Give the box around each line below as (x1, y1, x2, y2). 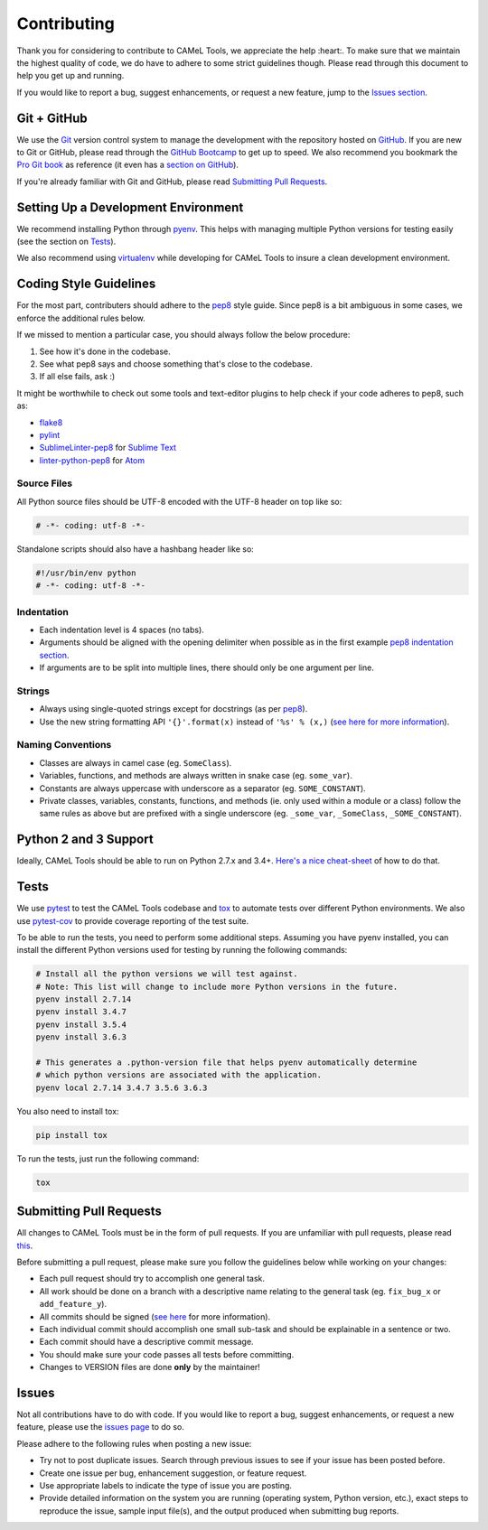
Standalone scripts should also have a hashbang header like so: (16, 543, 255, 555)
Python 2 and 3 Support (16, 832, 154, 847)
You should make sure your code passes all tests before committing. (39, 1348, 295, 1359)
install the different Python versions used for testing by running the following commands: (16, 945, 348, 956)
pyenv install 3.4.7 (35, 1007, 127, 1017)
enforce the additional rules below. (16, 313, 146, 323)
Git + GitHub (16, 110, 88, 126)
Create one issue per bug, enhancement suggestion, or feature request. (39, 1468, 307, 1479)
